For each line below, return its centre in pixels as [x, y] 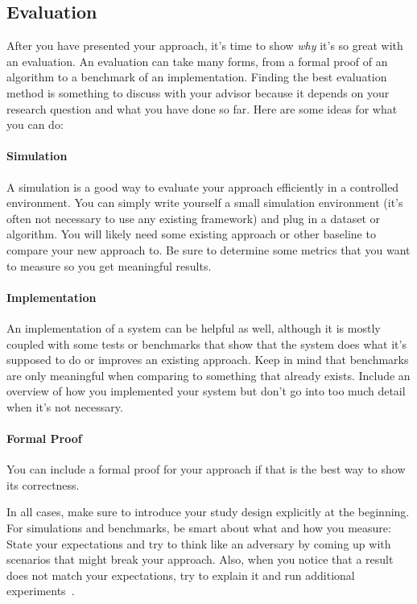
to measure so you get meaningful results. [109, 265]
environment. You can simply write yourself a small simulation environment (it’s [205, 203]
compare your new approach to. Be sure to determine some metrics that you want [208, 249]
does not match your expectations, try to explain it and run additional [181, 575]
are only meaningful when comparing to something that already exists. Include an [208, 375]
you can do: [35, 124]
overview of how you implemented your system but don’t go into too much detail [206, 391]
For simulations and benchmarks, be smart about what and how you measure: [199, 528]
